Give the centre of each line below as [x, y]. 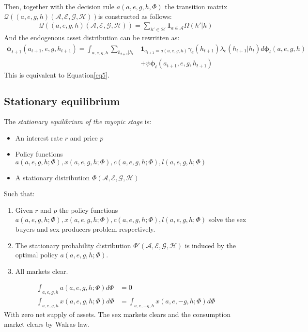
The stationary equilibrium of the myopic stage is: [78, 121]
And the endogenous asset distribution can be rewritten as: [92, 38]
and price [84, 137]
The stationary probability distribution [73, 245]
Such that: [19, 194]
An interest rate [39, 137]
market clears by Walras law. [47, 324]
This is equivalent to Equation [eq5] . [57, 75]
